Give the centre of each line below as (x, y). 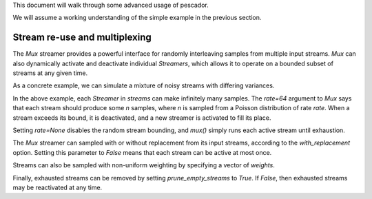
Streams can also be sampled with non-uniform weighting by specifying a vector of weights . (144, 165)
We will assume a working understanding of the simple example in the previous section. (137, 18)
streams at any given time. (50, 73)
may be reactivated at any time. (58, 187)
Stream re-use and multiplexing (82, 38)
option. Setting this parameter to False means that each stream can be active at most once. (142, 152)
